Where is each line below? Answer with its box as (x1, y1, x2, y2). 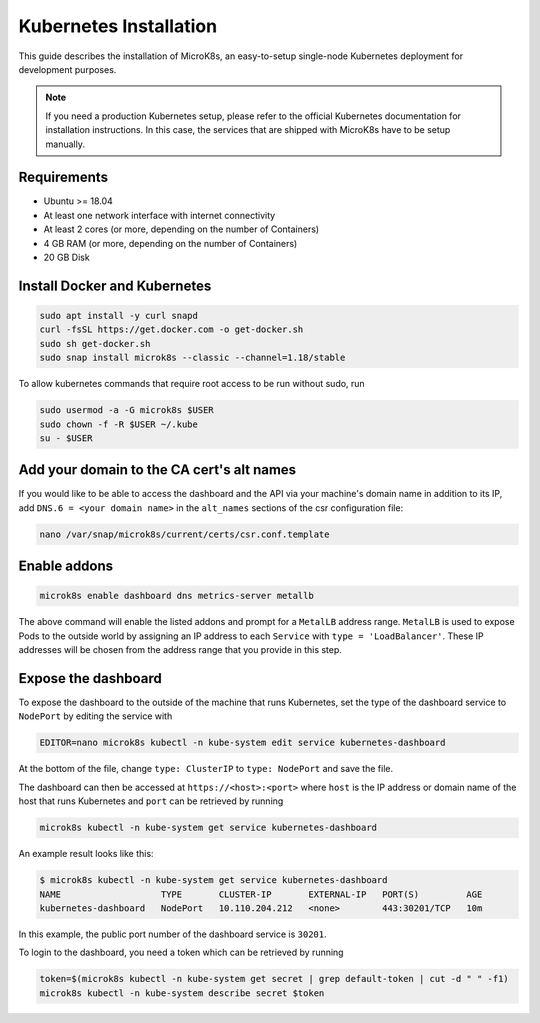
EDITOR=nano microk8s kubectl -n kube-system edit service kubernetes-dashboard (39, 737, 446, 749)
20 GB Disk (43, 251, 90, 263)
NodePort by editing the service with (18, 710, 173, 722)
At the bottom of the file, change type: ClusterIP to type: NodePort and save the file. (18, 763, 394, 775)
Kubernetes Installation (18, 15, 218, 37)
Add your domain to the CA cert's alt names (18, 461, 297, 479)
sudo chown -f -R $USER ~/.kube (39, 418, 199, 430)
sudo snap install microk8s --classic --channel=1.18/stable (39, 352, 346, 364)
